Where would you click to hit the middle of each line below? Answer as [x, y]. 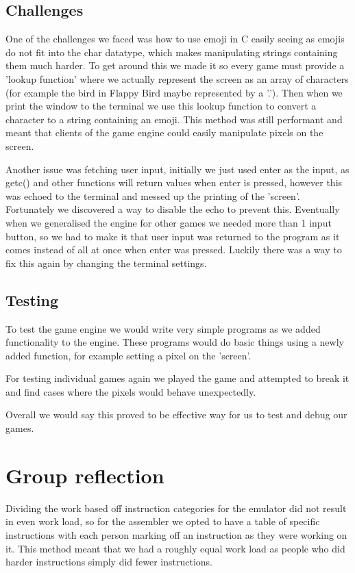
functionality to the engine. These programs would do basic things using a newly [175, 342]
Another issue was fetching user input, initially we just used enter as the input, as [177, 169]
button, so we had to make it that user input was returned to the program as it [173, 236]
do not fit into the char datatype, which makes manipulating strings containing [172, 52]
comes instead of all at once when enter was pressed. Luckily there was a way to [174, 250]
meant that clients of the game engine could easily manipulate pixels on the [164, 132]
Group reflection [85, 475]
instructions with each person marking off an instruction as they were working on [176, 534]
